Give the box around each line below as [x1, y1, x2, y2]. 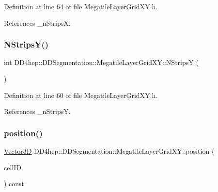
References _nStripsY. [4, 106, 71, 116]
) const [4, 178, 25, 189]
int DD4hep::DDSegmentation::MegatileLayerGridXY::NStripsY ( [4, 57, 199, 67]
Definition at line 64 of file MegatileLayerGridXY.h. [4, 1, 158, 11]
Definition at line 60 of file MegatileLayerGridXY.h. [4, 90, 158, 100]
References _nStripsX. [4, 17, 71, 28]
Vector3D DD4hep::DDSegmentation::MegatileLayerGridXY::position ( [4, 146, 215, 156]
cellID [4, 162, 21, 172]
